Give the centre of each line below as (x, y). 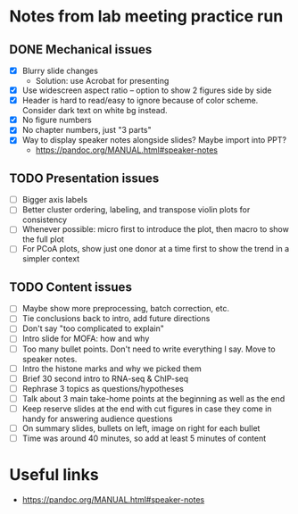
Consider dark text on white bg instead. (95, 111)
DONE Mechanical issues (81, 50)
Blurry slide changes (60, 70)
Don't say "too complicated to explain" (93, 328)
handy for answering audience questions (97, 419)
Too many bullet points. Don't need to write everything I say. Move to (149, 349)
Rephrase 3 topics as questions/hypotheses (103, 388)
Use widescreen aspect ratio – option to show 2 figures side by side (147, 90)
